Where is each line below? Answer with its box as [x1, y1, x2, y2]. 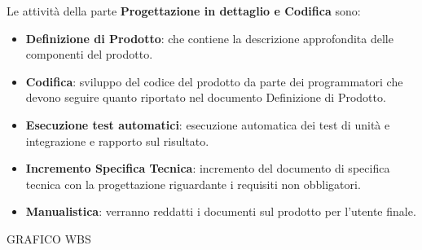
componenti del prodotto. [25, 46, 153, 63]
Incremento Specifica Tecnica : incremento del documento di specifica [25, 160, 390, 177]
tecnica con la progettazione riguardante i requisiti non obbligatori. [25, 175, 361, 192]
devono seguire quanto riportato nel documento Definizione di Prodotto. [25, 89, 386, 106]
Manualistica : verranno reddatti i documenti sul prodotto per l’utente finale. [25, 203, 416, 220]
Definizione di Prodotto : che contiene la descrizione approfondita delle [25, 29, 393, 46]
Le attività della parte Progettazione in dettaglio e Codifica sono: [7, 2, 361, 19]
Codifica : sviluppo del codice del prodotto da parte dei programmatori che [25, 72, 403, 90]
